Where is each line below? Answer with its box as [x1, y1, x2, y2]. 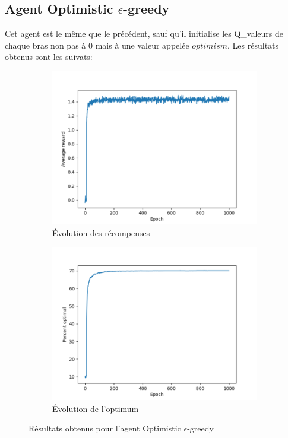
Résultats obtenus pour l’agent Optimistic [29, 422, 181, 434]
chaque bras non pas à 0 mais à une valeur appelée [5, 39, 189, 51]
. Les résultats [227, 39, 279, 51]
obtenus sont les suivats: [5, 50, 93, 63]
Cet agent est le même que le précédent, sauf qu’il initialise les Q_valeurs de [5, 27, 283, 40]
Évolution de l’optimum [52, 402, 139, 414]
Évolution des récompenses [52, 226, 150, 239]
